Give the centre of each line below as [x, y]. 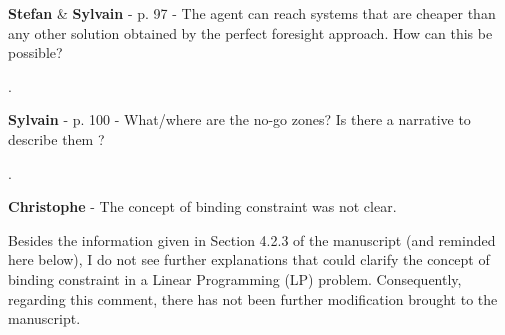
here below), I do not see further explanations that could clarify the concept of [249, 259]
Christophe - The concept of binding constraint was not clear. [202, 206]
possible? [35, 52]
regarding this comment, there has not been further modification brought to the [253, 298]
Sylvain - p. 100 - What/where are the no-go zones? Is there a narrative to [239, 119]
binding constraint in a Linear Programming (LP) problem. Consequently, [235, 278]
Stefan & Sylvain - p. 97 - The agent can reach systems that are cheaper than [252, 13]
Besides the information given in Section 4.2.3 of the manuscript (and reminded [252, 239]
